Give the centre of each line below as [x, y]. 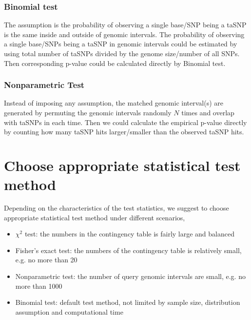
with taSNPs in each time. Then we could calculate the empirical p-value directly [125, 122]
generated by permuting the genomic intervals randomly [88, 112]
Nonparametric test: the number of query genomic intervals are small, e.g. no [130, 276]
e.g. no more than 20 [46, 260]
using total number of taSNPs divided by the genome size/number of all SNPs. [122, 53]
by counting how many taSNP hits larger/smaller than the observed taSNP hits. [124, 132]
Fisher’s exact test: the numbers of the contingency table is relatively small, [128, 250]
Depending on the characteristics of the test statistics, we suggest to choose [116, 208]
